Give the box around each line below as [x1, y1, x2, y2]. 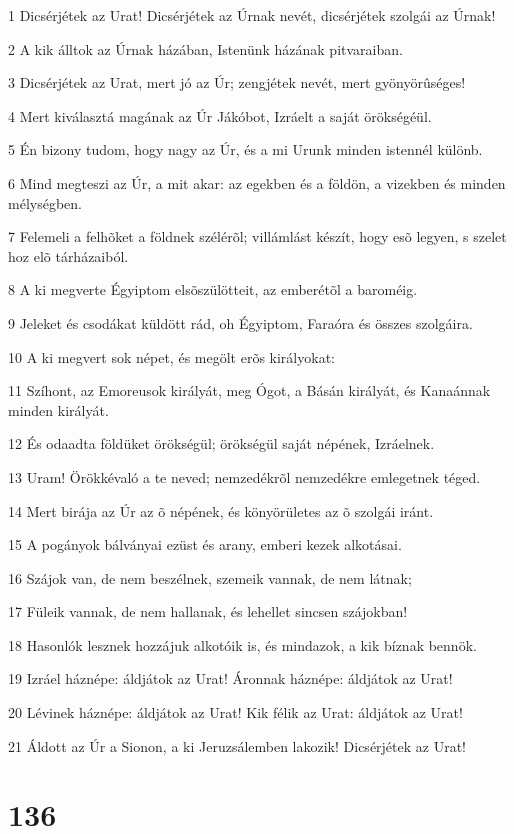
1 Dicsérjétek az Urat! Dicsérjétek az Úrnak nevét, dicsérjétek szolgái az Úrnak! [8, 5, 496, 25]
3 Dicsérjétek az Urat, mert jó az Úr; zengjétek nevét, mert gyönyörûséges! [8, 72, 466, 93]
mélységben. [8, 192, 82, 213]
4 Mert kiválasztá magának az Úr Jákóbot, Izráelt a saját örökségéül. [8, 105, 432, 126]
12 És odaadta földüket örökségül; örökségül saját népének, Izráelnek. [8, 433, 435, 454]
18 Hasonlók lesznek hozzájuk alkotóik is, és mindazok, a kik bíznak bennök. [8, 634, 477, 655]
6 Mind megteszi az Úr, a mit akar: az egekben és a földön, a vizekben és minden [8, 172, 506, 193]
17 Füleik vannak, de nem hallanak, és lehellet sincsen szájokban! [8, 601, 408, 622]
